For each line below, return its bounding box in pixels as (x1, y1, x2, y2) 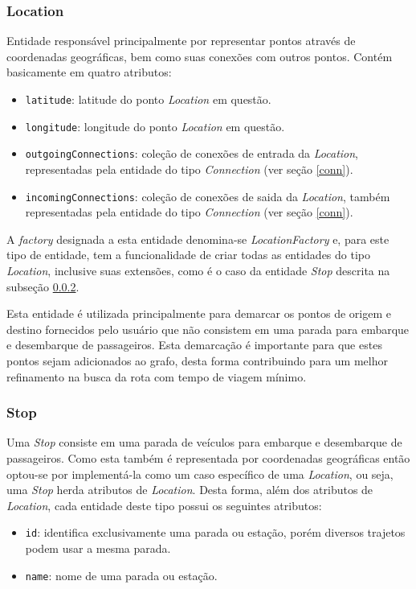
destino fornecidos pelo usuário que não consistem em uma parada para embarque (6, 320, 410, 337)
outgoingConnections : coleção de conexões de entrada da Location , (25, 145, 359, 162)
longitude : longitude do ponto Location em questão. (25, 117, 285, 134)
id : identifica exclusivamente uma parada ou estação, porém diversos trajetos (25, 524, 406, 541)
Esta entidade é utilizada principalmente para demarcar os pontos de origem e (6, 305, 391, 322)
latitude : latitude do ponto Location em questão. (25, 91, 271, 107)
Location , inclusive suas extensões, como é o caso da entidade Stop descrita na (6, 262, 390, 278)
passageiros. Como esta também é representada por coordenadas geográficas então (6, 449, 410, 466)
